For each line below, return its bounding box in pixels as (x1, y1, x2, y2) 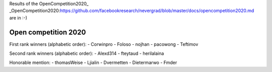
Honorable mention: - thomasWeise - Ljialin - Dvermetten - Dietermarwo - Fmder (9, 59, 177, 65)
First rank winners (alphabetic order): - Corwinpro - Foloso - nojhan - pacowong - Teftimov (9, 41, 198, 47)
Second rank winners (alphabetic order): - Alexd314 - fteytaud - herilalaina (9, 50, 164, 56)
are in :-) (9, 15, 28, 21)
